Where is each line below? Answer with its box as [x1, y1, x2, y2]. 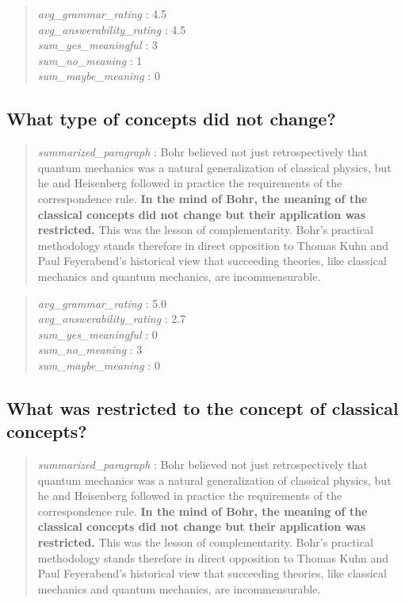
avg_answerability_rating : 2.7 [37, 310, 186, 327]
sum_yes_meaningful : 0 [37, 325, 158, 342]
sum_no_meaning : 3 [37, 341, 143, 358]
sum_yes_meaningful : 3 [37, 36, 158, 53]
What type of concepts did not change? [6, 106, 336, 131]
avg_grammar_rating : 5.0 [37, 294, 167, 311]
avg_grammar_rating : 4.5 [37, 6, 167, 21]
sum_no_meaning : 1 [37, 52, 143, 68]
